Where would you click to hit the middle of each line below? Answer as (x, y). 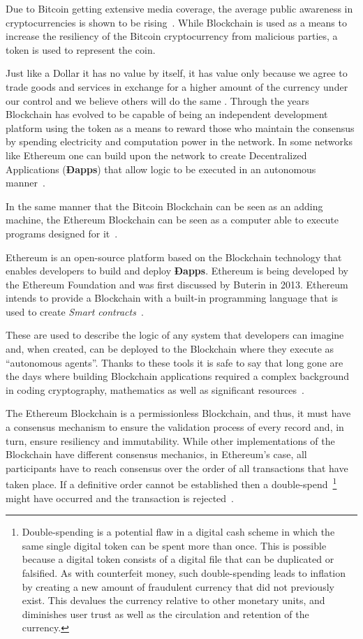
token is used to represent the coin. (81, 49)
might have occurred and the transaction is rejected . (120, 498)
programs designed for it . (62, 233)
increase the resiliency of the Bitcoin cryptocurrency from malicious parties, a (172, 36)
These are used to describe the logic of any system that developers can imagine (175, 335)
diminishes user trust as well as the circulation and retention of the (165, 614)
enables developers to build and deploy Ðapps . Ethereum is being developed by (177, 271)
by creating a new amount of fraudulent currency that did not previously (178, 586)
